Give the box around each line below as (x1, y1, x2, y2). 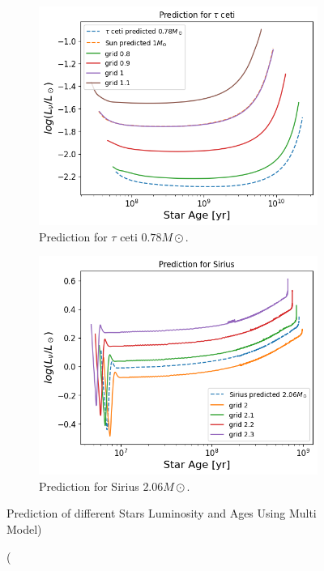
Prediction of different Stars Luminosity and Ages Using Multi (6, 505, 317, 522)
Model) (6, 520, 42, 537)
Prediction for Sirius (39, 477, 139, 494)
